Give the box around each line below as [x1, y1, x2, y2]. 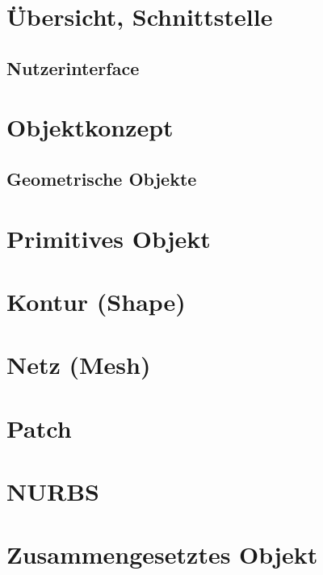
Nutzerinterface [6, 55, 140, 80]
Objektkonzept [6, 111, 174, 144]
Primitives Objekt [6, 221, 211, 254]
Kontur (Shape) [6, 284, 186, 317]
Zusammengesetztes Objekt [6, 538, 318, 571]
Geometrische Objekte [6, 166, 197, 191]
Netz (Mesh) [6, 348, 151, 381]
